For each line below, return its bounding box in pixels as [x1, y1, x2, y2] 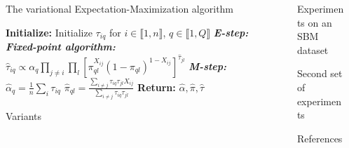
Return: [137, 79, 176, 94]
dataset [296, 42, 329, 57]
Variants [6, 109, 42, 123]
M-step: [189, 58, 227, 73]
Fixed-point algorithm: [6, 39, 116, 54]
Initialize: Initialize [6, 25, 93, 39]
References [296, 130, 343, 145]
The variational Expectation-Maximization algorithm [6, 1, 234, 15]
